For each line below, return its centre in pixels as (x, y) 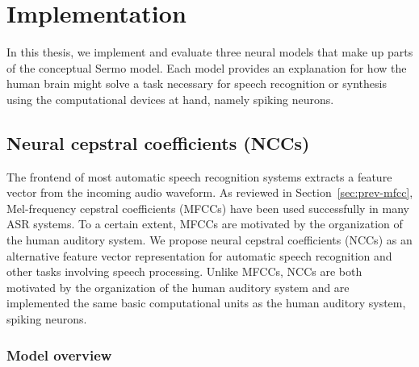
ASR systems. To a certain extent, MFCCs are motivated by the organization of (205, 224)
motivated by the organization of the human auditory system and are (178, 287)
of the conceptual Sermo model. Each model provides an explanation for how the (207, 67)
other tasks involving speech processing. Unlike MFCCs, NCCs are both (184, 271)
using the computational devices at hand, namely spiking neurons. (170, 99)
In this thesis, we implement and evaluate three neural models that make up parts (210, 52)
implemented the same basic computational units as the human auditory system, (206, 303)
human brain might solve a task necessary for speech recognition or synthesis (197, 83)
